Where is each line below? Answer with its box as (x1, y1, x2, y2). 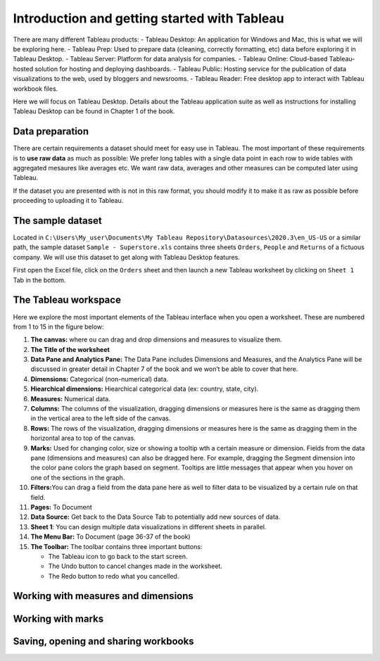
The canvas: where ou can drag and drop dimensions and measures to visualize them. (30, 335, 282, 344)
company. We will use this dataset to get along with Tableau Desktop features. (13, 253, 241, 261)
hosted (13, 64, 34, 73)
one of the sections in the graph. (30, 473, 125, 481)
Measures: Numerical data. (30, 394, 110, 403)
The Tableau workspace (13, 294, 121, 306)
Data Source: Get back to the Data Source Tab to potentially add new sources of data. (30, 512, 281, 521)
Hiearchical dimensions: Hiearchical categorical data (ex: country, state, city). (30, 384, 259, 394)
